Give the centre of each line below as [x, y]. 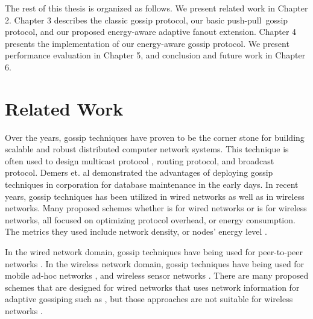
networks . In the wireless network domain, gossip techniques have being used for [155, 263]
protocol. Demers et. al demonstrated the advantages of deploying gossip [139, 172]
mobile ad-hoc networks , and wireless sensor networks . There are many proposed [157, 275]
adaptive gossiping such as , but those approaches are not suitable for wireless [149, 299]
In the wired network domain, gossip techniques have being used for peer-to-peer [154, 252]
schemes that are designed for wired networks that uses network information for [152, 287]
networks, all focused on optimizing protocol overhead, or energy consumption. [150, 219]
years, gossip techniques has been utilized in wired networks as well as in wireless [155, 196]
